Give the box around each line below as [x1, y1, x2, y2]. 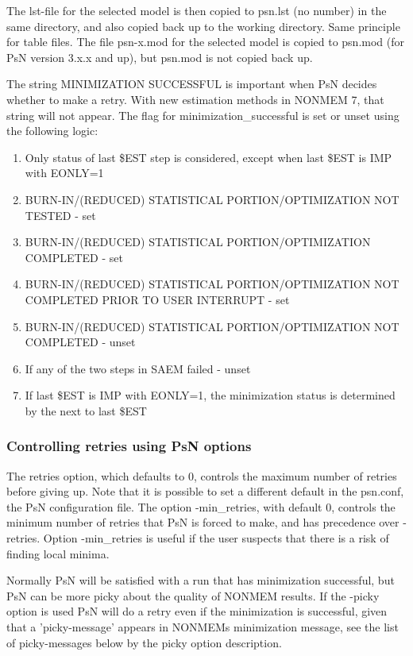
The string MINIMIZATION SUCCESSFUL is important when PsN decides [6, 75, 377, 92]
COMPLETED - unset [25, 334, 136, 350]
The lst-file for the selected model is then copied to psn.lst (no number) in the [6, 2, 387, 18]
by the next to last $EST [25, 402, 147, 419]
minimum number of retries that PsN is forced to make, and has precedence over [6, 514, 399, 531]
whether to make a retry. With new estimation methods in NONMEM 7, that [6, 91, 384, 107]
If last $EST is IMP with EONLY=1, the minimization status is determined [25, 387, 396, 403]
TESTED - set [25, 206, 96, 223]
